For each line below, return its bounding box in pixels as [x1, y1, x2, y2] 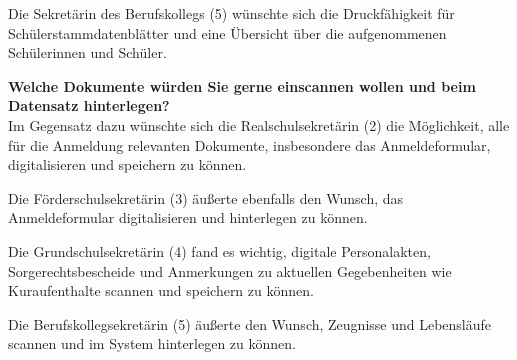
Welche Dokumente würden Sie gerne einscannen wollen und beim [8, 75, 476, 96]
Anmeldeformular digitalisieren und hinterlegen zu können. [8, 207, 368, 228]
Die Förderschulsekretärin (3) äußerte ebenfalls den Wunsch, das [8, 187, 404, 208]
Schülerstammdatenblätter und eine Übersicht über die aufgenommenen [8, 22, 447, 43]
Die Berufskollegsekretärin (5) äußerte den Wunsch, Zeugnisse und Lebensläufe [8, 313, 492, 334]
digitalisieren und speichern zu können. [8, 154, 247, 175]
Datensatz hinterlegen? [8, 95, 170, 116]
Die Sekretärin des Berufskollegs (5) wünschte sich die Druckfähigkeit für [8, 3, 455, 23]
